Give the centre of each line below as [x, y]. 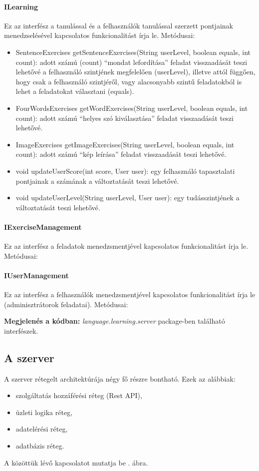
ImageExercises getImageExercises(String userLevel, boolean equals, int [125, 144]
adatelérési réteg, [42, 429]
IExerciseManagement [43, 227]
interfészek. [21, 330]
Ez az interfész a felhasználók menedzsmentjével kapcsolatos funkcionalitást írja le [130, 294]
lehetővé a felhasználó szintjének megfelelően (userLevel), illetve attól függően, [135, 72]
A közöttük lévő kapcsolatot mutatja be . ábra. [76, 462]
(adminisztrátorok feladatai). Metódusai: [66, 304]
